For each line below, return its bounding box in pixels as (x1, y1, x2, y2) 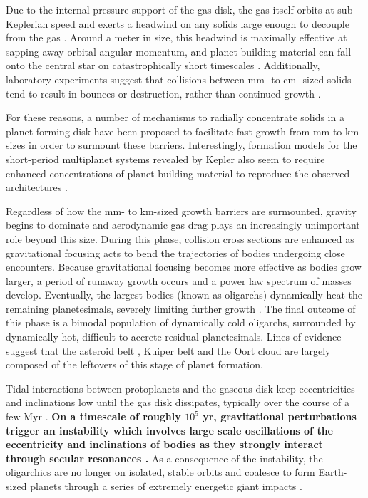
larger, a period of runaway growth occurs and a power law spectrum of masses (6, 273, 352, 288)
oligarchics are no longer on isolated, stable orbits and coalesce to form (6, 465, 315, 479)
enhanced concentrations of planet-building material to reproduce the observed (6, 165, 350, 180)
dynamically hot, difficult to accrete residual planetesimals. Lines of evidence (6, 329, 342, 344)
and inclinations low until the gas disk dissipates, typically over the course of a (6, 395, 350, 410)
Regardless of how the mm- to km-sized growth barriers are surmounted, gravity (6, 203, 357, 218)
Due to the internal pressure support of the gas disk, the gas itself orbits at (6, 2, 334, 16)
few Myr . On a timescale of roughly (6, 409, 181, 424)
